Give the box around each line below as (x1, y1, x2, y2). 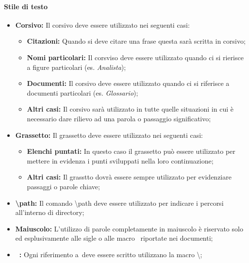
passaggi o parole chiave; (27, 181, 100, 191)
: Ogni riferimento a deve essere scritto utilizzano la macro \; (19, 249, 202, 259)
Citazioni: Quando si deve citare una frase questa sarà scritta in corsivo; (27, 36, 246, 46)
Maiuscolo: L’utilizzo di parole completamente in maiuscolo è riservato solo (15, 223, 243, 233)
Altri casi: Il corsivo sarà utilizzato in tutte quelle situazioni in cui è (27, 104, 233, 114)
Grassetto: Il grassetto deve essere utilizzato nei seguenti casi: (15, 130, 203, 140)
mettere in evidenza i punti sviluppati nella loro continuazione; (27, 155, 214, 165)
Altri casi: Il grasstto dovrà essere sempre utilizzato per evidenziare (27, 172, 232, 182)
